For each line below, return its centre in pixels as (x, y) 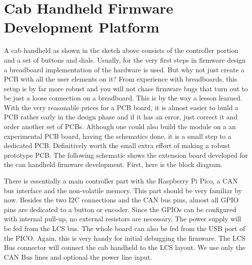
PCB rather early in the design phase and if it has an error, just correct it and (121, 117)
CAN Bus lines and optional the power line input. (78, 257)
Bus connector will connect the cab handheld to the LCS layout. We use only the (125, 247)
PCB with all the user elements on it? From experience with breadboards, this (121, 79)
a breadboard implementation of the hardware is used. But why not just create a (124, 69)
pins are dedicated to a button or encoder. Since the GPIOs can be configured (120, 209)
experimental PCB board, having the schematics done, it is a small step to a (118, 136)
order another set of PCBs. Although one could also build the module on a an (120, 126)
